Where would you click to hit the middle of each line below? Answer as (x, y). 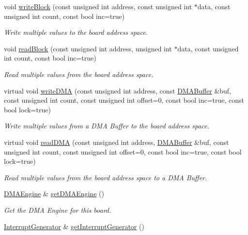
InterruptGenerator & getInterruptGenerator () (74, 226)
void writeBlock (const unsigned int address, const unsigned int (98, 6)
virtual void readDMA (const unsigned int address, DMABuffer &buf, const (116, 142)
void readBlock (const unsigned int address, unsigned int (88, 48)
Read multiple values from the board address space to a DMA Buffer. (106, 177)
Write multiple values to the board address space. (76, 32)
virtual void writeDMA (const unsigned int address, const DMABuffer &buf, (118, 90)
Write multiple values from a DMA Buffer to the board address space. (107, 126)
